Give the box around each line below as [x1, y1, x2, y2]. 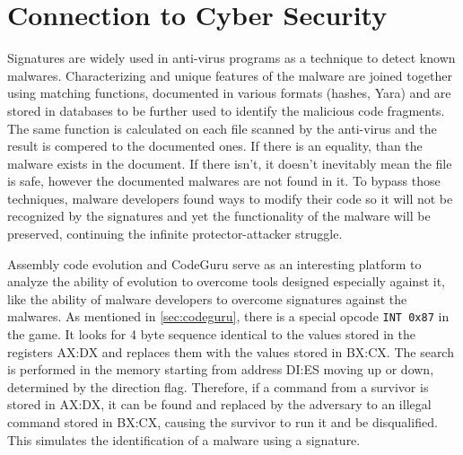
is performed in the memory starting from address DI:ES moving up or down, [7, 360, 434, 379]
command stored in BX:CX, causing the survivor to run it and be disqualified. [7, 413, 438, 432]
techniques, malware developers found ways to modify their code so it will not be [7, 188, 453, 207]
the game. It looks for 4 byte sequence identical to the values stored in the [7, 325, 415, 344]
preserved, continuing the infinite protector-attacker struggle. [7, 224, 343, 243]
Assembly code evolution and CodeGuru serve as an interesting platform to [7, 254, 422, 273]
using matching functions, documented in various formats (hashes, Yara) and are [7, 83, 451, 102]
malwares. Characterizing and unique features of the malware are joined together [7, 66, 452, 84]
